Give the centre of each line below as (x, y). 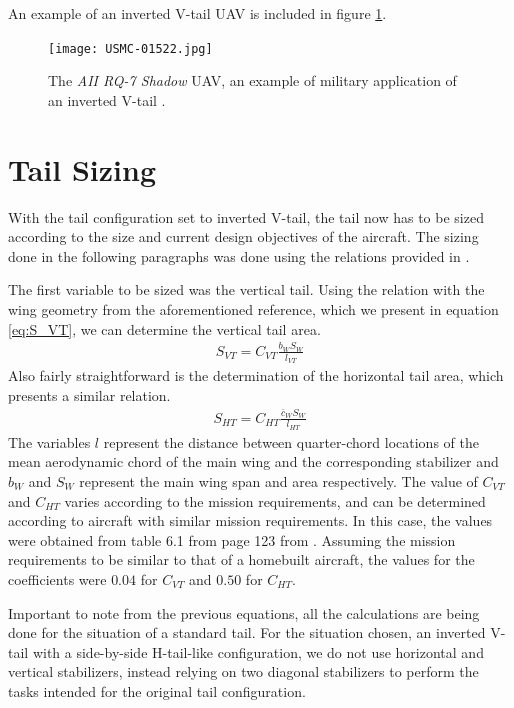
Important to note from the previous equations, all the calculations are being (244, 612)
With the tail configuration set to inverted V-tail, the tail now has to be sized (246, 216)
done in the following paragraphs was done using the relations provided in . (239, 255)
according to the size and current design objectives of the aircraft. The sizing (243, 236)
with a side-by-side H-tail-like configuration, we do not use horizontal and (258, 651)
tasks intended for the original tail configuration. (157, 690)
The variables (49, 441)
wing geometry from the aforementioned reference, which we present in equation (253, 308)
